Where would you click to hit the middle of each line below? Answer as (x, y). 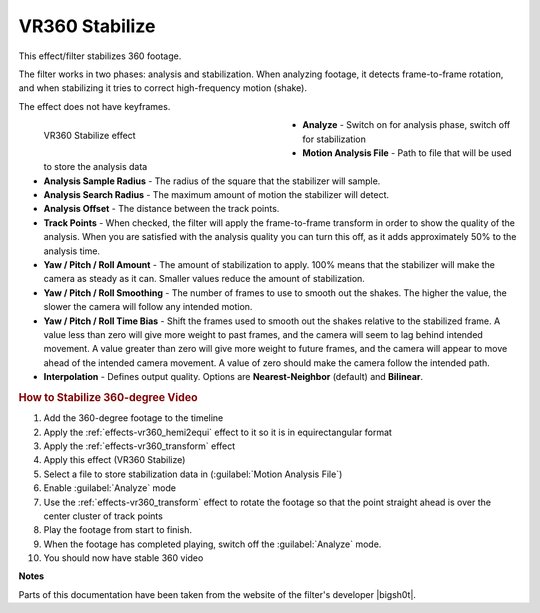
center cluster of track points (103, 516)
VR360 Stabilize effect (89, 135)
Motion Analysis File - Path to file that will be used (407, 152)
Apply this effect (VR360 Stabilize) (114, 460)
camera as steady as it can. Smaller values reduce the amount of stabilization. (204, 279)
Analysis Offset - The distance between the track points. (161, 209)
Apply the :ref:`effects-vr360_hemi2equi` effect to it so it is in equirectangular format (217, 432)
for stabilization (334, 139)
